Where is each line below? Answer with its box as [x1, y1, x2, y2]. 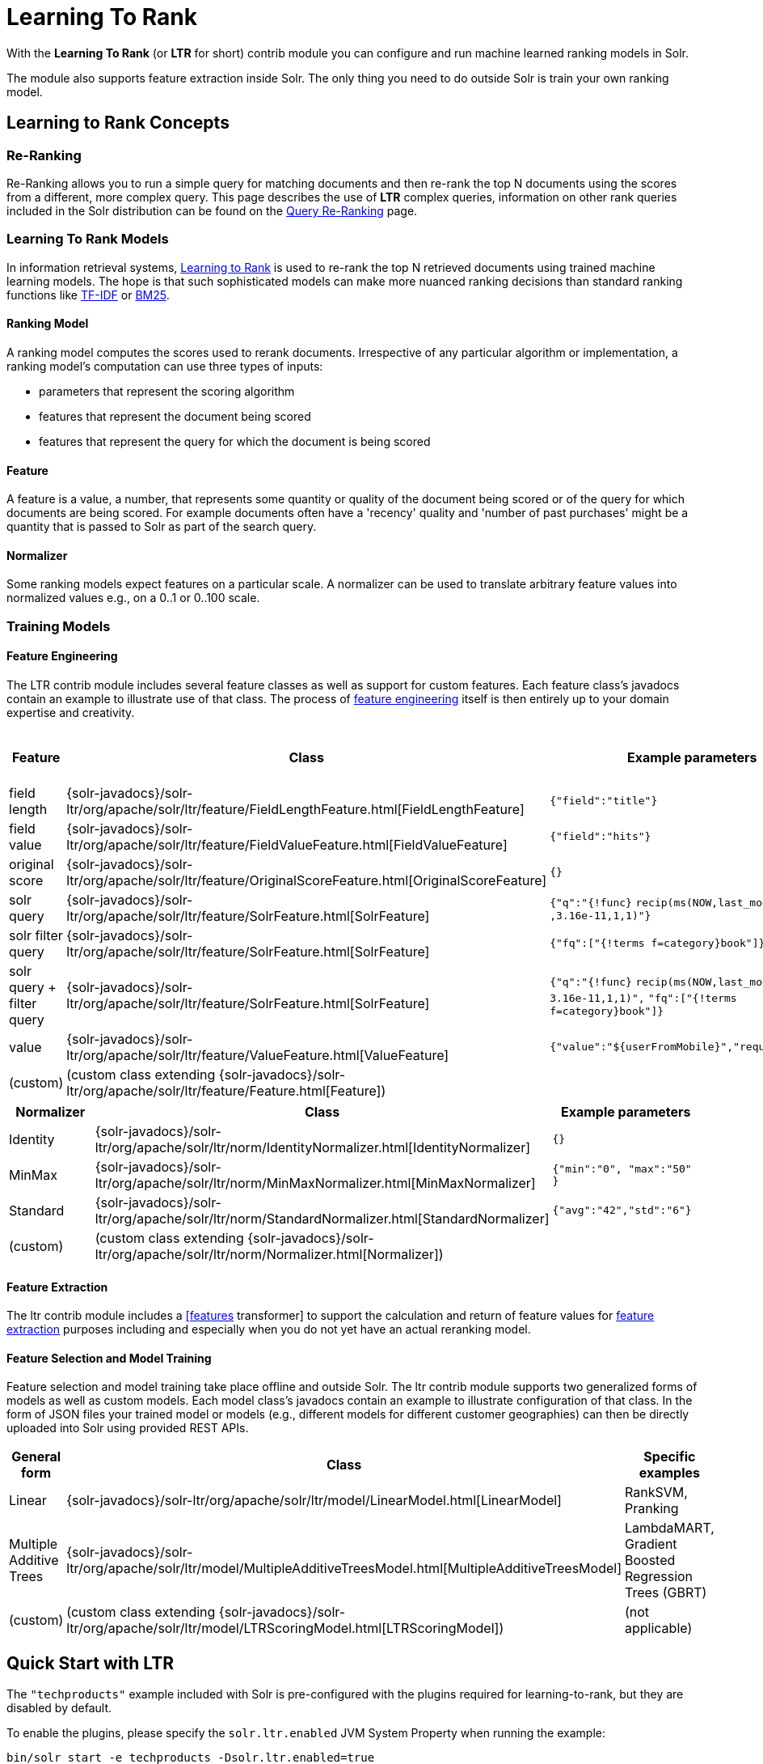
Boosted [624, 1552, 676, 1569]
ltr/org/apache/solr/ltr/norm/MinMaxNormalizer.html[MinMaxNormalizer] [95, 1174, 536, 1191]
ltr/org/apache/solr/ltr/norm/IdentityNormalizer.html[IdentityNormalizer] [95, 1139, 530, 1156]
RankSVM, [624, 1484, 688, 1501]
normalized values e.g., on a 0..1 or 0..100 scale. [6, 591, 260, 605]
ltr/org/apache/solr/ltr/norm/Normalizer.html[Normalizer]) [95, 1245, 444, 1262]
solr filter [9, 927, 63, 943]
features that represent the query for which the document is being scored [39, 434, 431, 448]
